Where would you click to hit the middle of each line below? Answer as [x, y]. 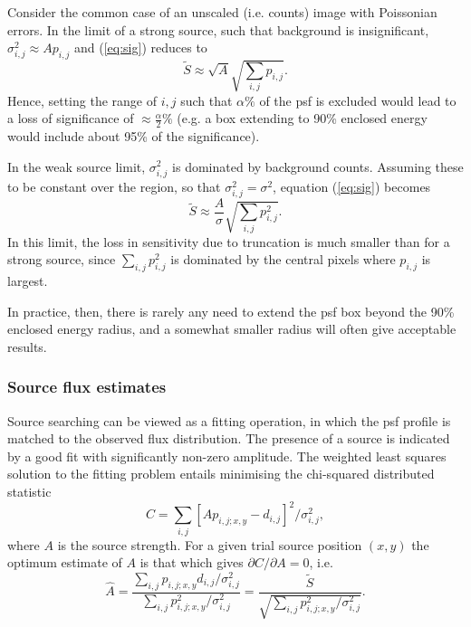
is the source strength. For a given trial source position [210, 544]
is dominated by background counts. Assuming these [318, 166]
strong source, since [62, 259]
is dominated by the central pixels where [283, 259]
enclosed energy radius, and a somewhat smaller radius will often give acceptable [232, 329]
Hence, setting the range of [82, 100]
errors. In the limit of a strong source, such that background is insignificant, [218, 29]
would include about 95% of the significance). [134, 135]
